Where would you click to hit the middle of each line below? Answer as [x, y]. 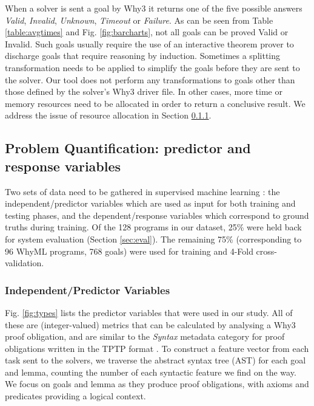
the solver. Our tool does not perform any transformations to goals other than [150, 79]
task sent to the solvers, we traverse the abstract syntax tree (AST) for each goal [155, 360]
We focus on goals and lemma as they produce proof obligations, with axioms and [157, 384]
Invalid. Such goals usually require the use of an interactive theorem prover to [149, 43]
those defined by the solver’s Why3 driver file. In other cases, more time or [144, 91]
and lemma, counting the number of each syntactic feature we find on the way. [151, 372]
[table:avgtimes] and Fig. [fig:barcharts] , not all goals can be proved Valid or [147, 32]
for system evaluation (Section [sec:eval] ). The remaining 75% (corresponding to [153, 239]
